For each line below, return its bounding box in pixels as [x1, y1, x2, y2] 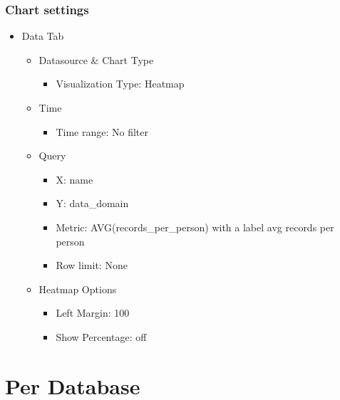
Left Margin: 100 [56, 305, 130, 320]
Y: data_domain [56, 196, 129, 211]
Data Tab [21, 28, 64, 43]
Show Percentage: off [56, 329, 147, 344]
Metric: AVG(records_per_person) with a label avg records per [56, 219, 334, 234]
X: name [56, 172, 93, 186]
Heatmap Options [38, 281, 117, 296]
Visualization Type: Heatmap [56, 76, 185, 91]
